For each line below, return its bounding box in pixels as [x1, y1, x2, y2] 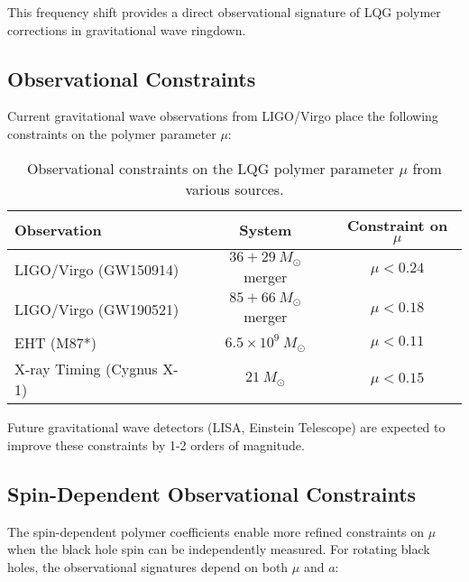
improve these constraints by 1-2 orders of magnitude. [7, 436, 305, 455]
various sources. [185, 178, 284, 199]
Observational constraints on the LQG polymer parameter [27, 157, 395, 179]
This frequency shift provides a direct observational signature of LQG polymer [7, 3, 441, 21]
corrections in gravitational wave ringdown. [7, 20, 246, 39]
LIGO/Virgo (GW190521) [14, 299, 179, 320]
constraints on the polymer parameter [7, 124, 216, 143]
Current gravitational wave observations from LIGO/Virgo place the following [7, 106, 438, 125]
